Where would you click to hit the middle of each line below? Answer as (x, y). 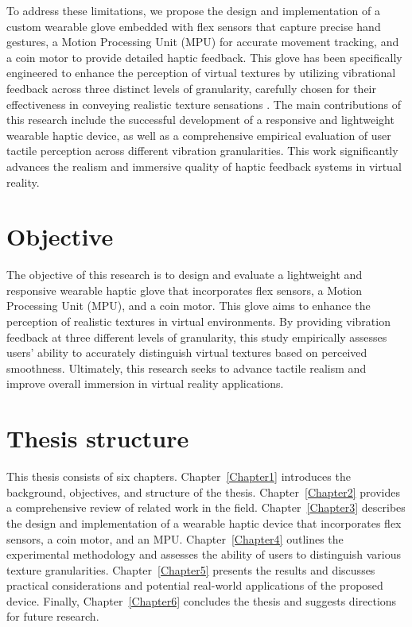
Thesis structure (98, 438)
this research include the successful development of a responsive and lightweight (200, 120)
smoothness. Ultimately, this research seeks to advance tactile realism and (187, 368)
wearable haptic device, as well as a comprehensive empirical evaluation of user (199, 135)
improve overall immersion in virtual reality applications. (145, 383)
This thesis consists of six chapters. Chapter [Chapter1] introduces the (179, 476)
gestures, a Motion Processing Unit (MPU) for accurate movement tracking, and (203, 42)
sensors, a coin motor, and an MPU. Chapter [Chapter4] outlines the (175, 538)
